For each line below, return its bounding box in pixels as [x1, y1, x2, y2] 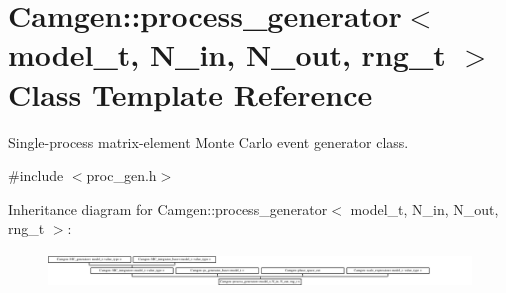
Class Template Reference [8, 73, 373, 114]
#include [8, 165, 64, 186]
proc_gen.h [86, 165, 157, 186]
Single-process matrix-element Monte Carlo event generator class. [8, 131, 409, 152]
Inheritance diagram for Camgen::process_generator [8, 198, 328, 219]
